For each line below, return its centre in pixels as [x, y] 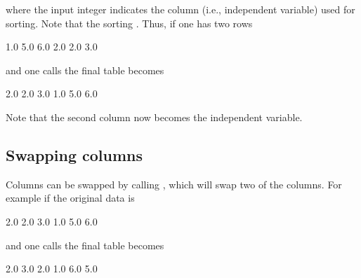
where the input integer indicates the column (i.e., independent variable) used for [180, 9]
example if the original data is [70, 198]
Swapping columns [74, 154]
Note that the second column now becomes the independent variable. [154, 117]
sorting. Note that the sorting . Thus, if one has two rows [129, 23]
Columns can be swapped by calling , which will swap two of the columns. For [174, 184]
